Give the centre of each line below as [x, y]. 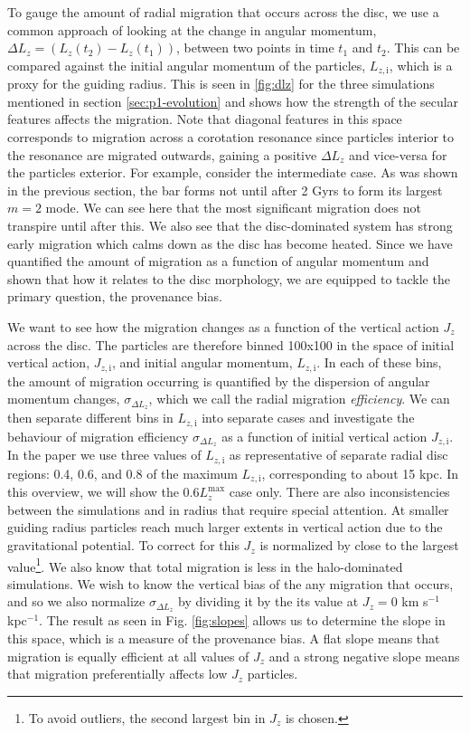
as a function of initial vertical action [324, 436]
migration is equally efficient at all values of [128, 656]
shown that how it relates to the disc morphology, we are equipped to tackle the [229, 278]
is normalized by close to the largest [359, 545]
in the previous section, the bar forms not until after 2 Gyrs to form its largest [225, 190]
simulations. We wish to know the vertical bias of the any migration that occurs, [230, 583]
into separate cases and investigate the [308, 418]
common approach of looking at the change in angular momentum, [192, 29]
